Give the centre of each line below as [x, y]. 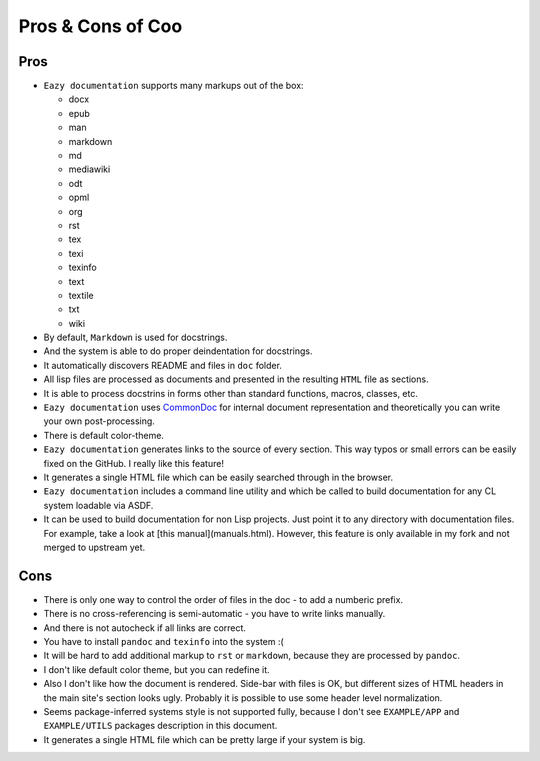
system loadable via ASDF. [98, 505]
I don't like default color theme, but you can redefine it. [156, 669]
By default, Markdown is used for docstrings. [135, 337]
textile [81, 295]
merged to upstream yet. [94, 547]
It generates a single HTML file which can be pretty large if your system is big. [204, 739]
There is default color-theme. [104, 435]
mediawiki [89, 169]
